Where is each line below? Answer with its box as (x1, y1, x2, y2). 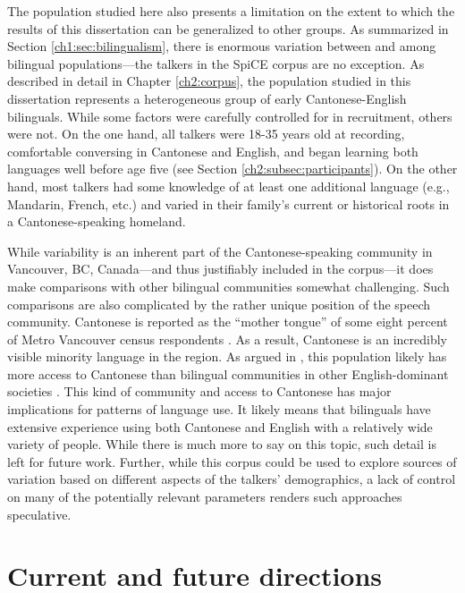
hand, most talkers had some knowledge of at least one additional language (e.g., (7, 176, 450, 195)
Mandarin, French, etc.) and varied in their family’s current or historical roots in (7, 194, 450, 213)
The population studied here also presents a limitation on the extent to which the (7, 2, 455, 20)
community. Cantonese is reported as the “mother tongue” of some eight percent (7, 312, 448, 331)
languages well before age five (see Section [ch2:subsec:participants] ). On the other (7, 159, 458, 178)
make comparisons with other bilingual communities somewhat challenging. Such (7, 276, 450, 295)
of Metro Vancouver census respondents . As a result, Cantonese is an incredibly (7, 329, 447, 348)
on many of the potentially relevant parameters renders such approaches (7, 487, 402, 506)
